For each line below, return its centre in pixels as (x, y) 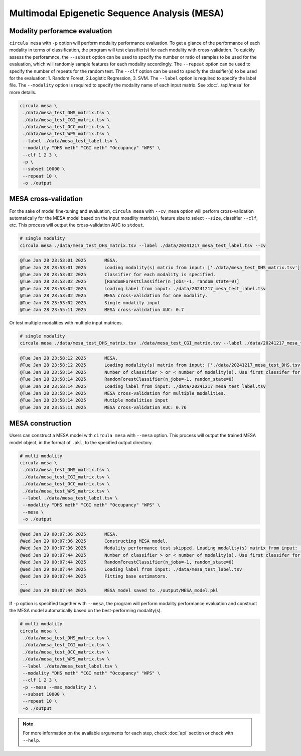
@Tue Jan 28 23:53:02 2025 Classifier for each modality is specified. (118, 275)
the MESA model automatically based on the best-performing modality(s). (86, 611)
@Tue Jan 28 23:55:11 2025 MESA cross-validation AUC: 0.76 (103, 407)
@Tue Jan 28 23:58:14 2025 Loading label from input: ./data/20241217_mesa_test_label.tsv (143, 386)
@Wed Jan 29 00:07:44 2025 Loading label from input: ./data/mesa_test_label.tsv (131, 569)
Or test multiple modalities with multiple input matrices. (66, 323)
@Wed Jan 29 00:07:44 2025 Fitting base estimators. (94, 576)
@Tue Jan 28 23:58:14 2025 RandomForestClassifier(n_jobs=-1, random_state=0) (127, 379)
